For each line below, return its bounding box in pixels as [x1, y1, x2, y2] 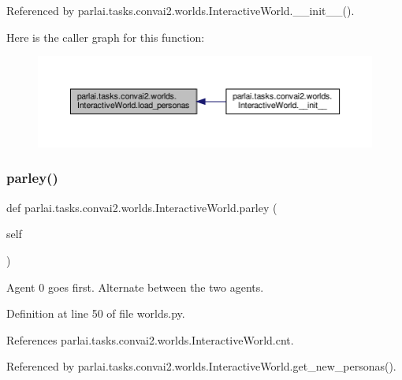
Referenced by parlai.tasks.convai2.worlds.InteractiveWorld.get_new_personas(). [6, 358, 396, 374]
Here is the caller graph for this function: [6, 28, 205, 45]
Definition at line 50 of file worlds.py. [6, 305, 185, 322]
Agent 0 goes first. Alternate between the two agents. [6, 278, 264, 295]
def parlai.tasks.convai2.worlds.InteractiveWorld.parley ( [6, 199, 277, 215]
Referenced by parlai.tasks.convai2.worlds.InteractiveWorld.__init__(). [6, 2, 355, 18]
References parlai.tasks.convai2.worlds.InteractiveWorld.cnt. [6, 331, 294, 348]
